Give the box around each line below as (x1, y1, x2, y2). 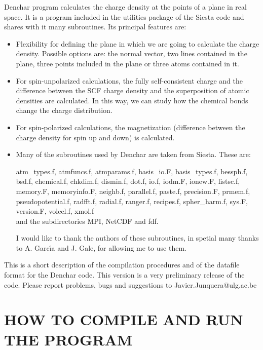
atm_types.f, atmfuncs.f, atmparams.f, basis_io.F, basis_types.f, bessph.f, (16, 166, 248, 176)
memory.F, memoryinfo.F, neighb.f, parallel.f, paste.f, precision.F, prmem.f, (16, 185, 250, 196)
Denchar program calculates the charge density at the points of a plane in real (4, 2, 247, 12)
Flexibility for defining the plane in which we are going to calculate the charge (16, 38, 259, 49)
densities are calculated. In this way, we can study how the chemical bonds (16, 95, 248, 105)
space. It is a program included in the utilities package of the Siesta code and (4, 11, 244, 22)
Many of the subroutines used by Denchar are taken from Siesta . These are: (16, 149, 251, 160)
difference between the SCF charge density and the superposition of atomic (16, 85, 249, 96)
